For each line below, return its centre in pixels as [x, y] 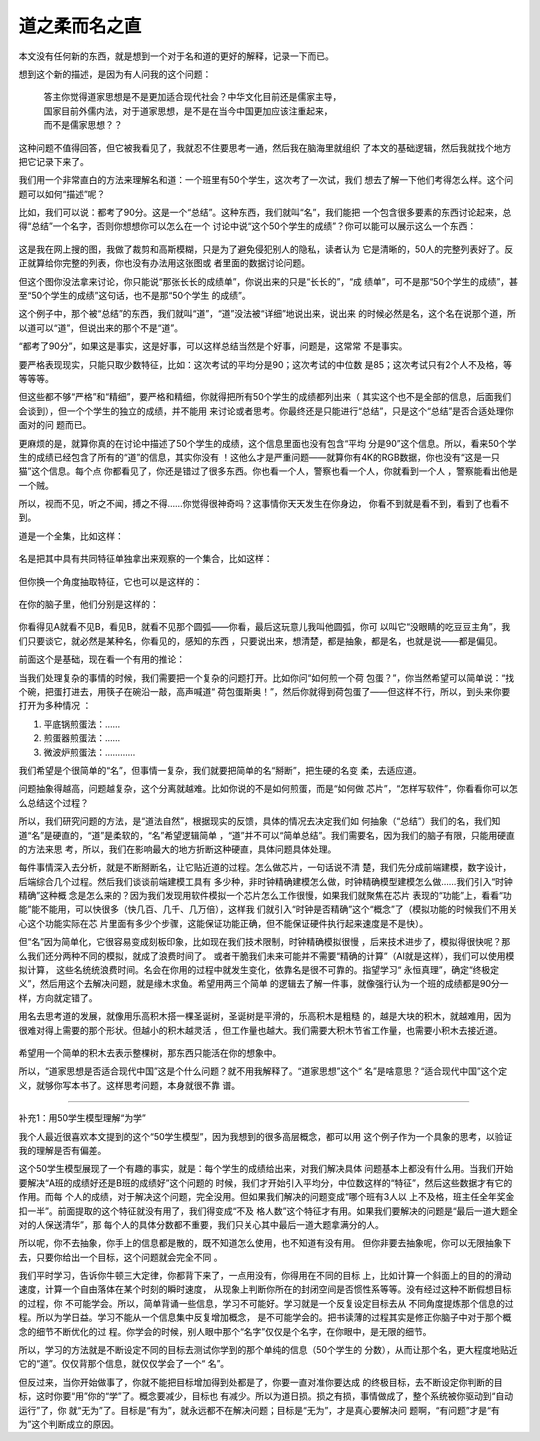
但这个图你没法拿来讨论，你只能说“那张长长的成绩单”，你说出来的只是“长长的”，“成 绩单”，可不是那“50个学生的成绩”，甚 [268, 281]
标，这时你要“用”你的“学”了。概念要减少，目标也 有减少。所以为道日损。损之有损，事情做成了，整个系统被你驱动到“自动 [266, 1396]
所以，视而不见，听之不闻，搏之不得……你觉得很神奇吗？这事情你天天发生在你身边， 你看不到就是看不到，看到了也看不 [264, 504]
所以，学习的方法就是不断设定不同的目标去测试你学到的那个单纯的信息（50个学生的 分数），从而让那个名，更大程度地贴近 [268, 1350]
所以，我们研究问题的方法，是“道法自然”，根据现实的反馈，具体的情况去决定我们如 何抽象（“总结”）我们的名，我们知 [259, 821]
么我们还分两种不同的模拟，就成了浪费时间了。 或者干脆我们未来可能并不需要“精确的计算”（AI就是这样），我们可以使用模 [266, 956]
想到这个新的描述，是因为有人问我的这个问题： [115, 74]
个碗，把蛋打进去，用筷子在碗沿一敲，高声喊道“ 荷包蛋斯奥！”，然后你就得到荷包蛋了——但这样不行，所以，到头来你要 [264, 691]
